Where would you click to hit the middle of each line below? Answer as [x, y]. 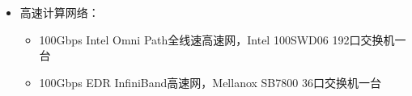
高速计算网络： [59, 12]
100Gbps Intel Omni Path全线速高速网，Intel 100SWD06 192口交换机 [217, 39]
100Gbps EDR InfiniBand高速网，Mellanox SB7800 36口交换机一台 [210, 82]
